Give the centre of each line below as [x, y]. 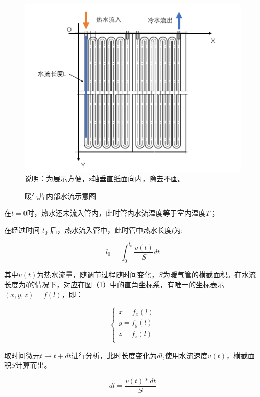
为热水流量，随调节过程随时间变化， [98, 274]
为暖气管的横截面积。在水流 [209, 274]
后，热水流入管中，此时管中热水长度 [111, 230]
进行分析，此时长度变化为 [114, 355]
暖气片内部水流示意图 [60, 195]
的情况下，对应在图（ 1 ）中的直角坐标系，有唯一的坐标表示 [126, 284]
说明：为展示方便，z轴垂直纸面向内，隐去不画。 [105, 179]
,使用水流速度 [185, 355]
